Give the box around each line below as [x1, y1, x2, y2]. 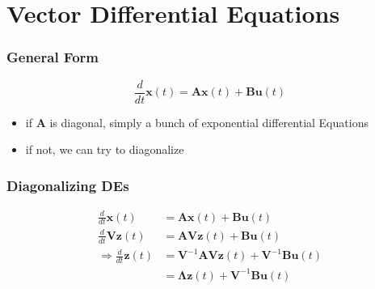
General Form [6, 47, 99, 67]
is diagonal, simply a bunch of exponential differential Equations [49, 113, 369, 130]
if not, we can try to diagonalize [25, 141, 184, 158]
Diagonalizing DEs [6, 175, 129, 195]
